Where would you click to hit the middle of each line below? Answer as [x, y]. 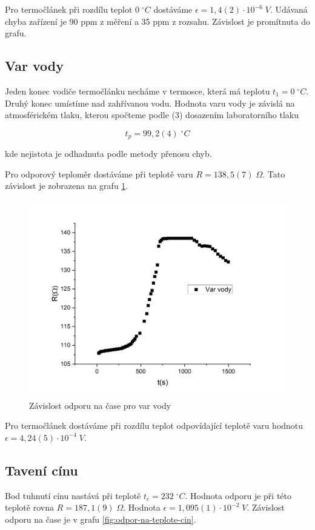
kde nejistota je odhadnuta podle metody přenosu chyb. [108, 154]
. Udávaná [289, 9]
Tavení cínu [41, 470]
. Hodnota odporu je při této [238, 495]
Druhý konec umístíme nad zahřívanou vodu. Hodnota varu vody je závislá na [150, 103]
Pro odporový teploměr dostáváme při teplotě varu [99, 174]
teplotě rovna [29, 507]
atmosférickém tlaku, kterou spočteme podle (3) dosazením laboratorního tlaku [152, 115]
